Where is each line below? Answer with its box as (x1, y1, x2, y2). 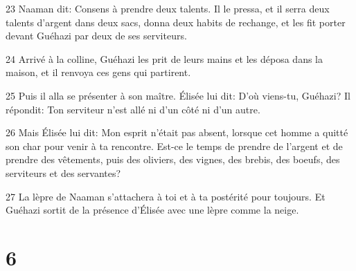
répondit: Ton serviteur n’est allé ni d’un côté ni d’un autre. (6, 102, 260, 116)
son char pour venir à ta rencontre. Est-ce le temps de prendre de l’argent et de (6, 138, 343, 153)
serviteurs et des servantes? (6, 165, 121, 180)
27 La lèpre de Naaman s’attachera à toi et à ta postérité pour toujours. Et (6, 189, 326, 203)
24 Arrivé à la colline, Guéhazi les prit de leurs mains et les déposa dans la (6, 51, 323, 66)
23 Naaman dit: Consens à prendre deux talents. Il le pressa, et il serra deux (6, 1, 330, 15)
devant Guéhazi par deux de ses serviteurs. (6, 28, 187, 43)
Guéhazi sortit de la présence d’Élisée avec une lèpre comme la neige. (6, 203, 299, 217)
